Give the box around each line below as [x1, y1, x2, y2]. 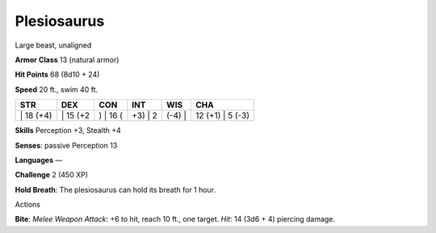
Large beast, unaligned [15, 40, 92, 50]
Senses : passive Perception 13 [15, 140, 118, 150]
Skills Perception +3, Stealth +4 [15, 126, 121, 135]
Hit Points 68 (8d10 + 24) [15, 69, 100, 80]
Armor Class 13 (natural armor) [15, 55, 119, 64]
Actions [15, 200, 40, 210]
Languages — [15, 155, 63, 164]
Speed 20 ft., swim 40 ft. [15, 85, 99, 94]
